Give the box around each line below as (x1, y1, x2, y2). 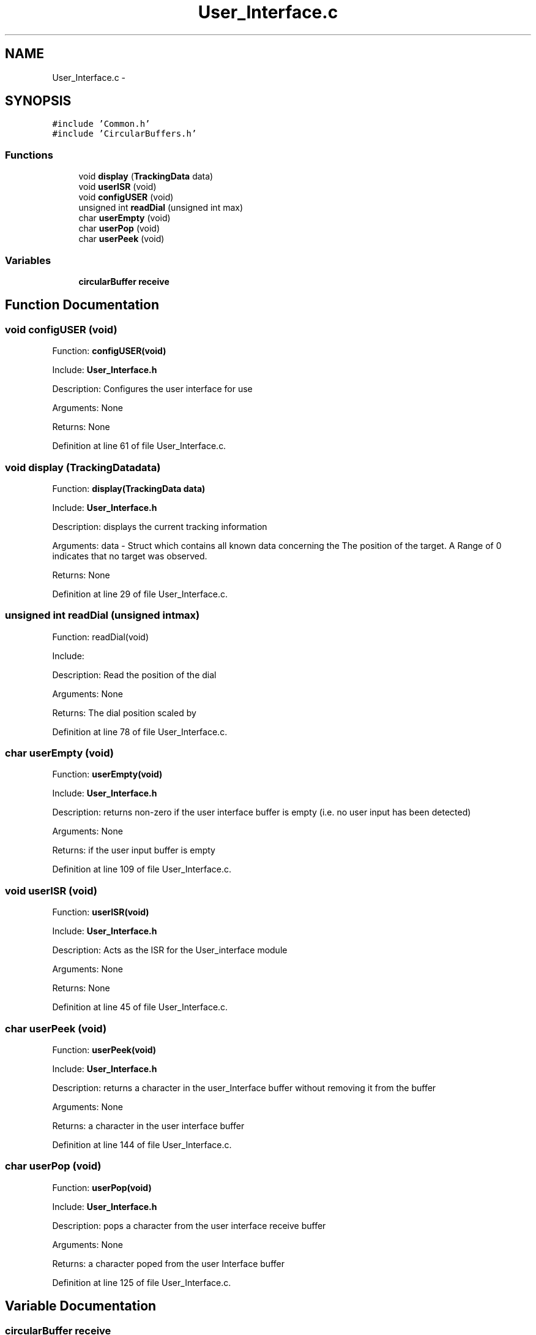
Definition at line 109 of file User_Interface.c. (52, 864, 231, 875)
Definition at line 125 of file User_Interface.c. (52, 1277, 231, 1288)
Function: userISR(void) (52, 907, 149, 918)
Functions (5, 148, 53, 161)
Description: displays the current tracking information (52, 521, 267, 532)
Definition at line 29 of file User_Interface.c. (52, 588, 228, 599)
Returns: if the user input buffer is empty (52, 845, 215, 856)
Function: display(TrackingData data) (52, 483, 206, 494)
